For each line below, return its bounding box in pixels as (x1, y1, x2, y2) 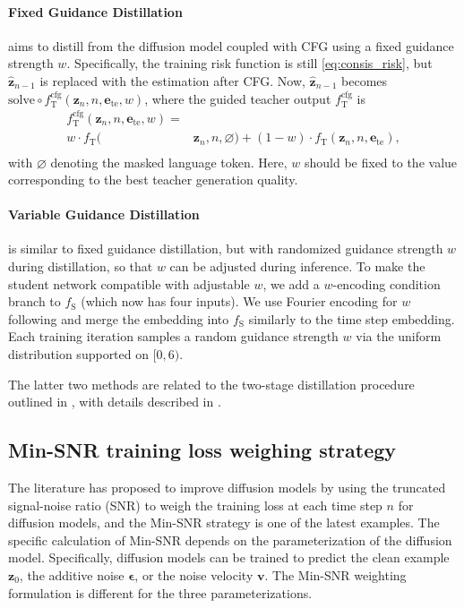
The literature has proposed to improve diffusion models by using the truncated (8, 478, 446, 497)
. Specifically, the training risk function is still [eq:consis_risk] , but (66, 54, 433, 73)
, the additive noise (19, 566, 125, 584)
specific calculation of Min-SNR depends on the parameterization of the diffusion (8, 530, 452, 549)
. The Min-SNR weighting (264, 566, 407, 584)
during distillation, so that (8, 257, 153, 276)
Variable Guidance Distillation (8, 205, 200, 224)
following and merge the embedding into (8, 309, 229, 328)
